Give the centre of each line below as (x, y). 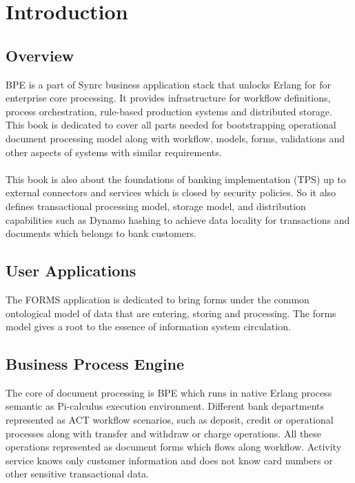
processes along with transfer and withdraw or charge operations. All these (164, 433)
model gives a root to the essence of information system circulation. (148, 326)
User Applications (71, 271)
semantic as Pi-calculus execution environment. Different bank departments (165, 406)
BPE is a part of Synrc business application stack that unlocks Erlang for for (169, 84)
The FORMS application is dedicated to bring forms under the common (158, 299)
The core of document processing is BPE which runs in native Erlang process (169, 392)
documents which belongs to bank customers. (101, 233)
